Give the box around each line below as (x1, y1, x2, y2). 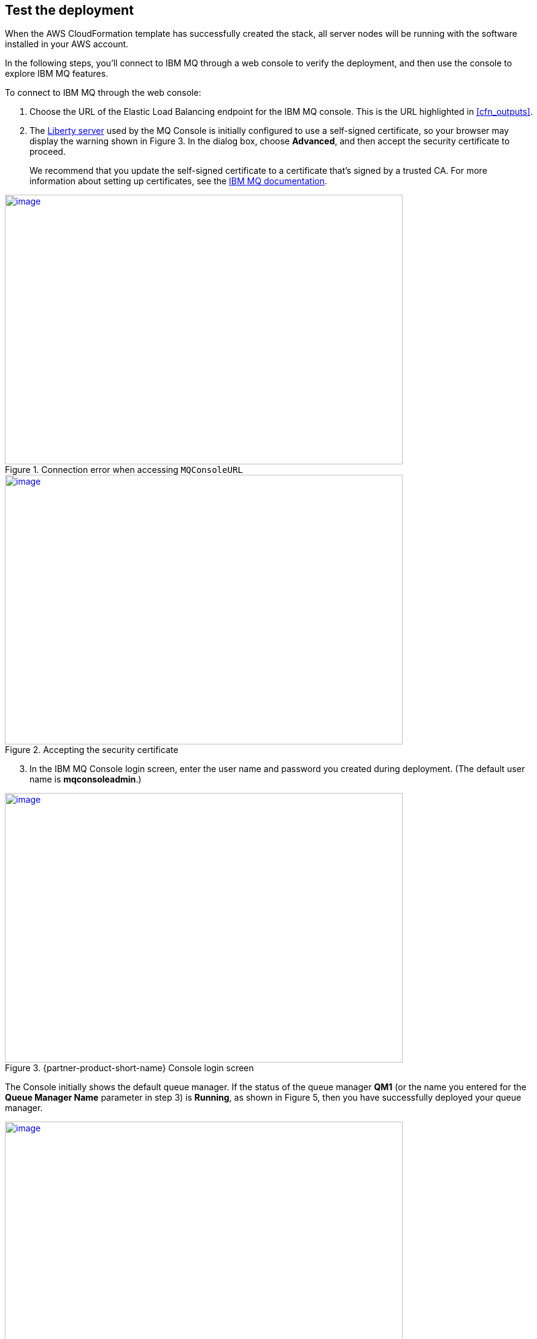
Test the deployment (5, 2, 134, 18)
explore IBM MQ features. (5, 68, 109, 79)
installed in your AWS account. (5, 39, 129, 50)
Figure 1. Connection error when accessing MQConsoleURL (5, 464, 243, 475)
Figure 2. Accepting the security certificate (5, 744, 179, 755)
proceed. (29, 146, 66, 157)
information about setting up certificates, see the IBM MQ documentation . (29, 176, 328, 187)
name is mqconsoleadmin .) (29, 774, 142, 785)
